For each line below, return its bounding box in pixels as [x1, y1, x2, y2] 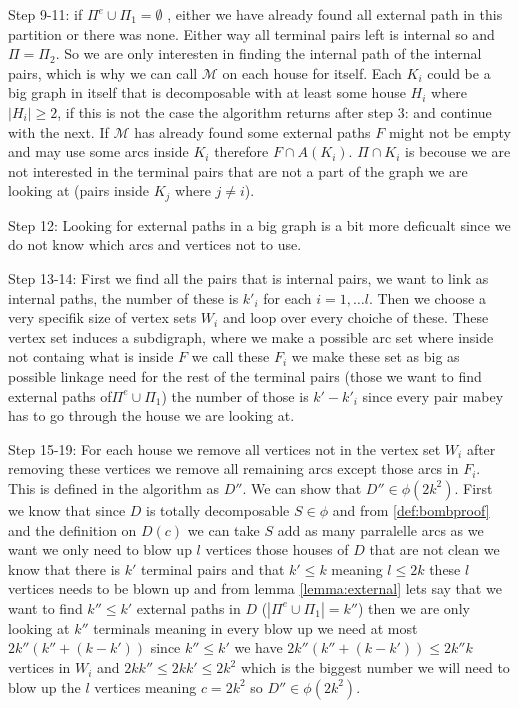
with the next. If [8, 121, 109, 142]
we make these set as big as [291, 346, 460, 367]
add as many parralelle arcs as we [277, 519, 484, 540]
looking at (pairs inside [8, 180, 149, 201]
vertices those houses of [205, 539, 349, 560]
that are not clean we [369, 539, 500, 560]
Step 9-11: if [8, 4, 83, 24]
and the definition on [8, 519, 137, 540]
